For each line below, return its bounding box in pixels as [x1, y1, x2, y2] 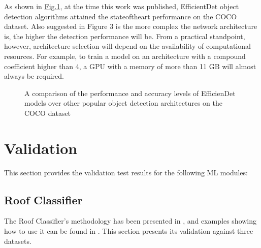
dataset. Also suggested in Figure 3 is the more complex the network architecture [4, 21, 257, 32]
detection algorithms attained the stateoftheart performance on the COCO [4, 11, 237, 21]
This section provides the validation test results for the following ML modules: [4, 167, 248, 177]
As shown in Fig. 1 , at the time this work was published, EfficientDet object [4, 1, 239, 11]
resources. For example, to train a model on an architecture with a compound [4, 50, 246, 61]
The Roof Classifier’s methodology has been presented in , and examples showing [4, 215, 257, 226]
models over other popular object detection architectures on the [24, 98, 223, 108]
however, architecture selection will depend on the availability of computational [4, 41, 251, 51]
